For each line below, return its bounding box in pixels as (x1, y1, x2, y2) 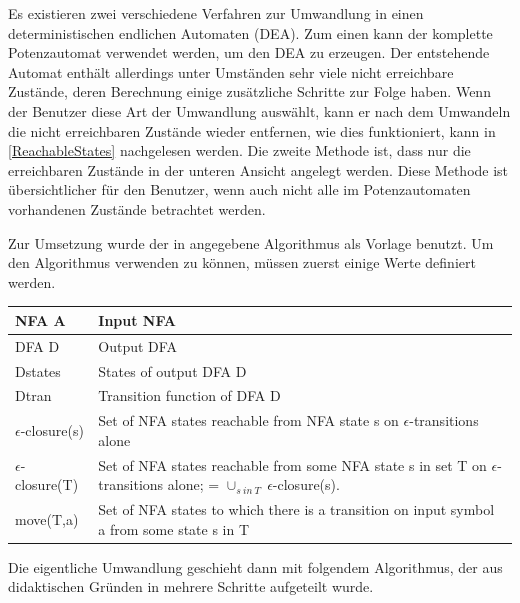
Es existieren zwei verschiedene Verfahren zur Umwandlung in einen (8, 3, 424, 23)
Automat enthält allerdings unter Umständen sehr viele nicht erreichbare (8, 61, 454, 82)
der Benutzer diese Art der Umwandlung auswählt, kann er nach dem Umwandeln (8, 100, 511, 121)
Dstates (15, 360, 61, 381)
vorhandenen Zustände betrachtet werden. (8, 198, 266, 219)
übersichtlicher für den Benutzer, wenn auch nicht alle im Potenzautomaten (8, 179, 471, 200)
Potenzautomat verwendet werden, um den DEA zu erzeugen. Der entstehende (8, 42, 490, 63)
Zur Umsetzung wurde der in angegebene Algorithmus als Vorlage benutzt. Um (8, 232, 494, 253)
